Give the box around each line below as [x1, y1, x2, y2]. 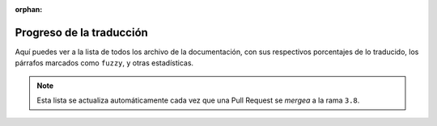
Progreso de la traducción [15, 25, 149, 40]
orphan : [15, 5, 43, 14]
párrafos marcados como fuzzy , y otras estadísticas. [15, 58, 194, 68]
